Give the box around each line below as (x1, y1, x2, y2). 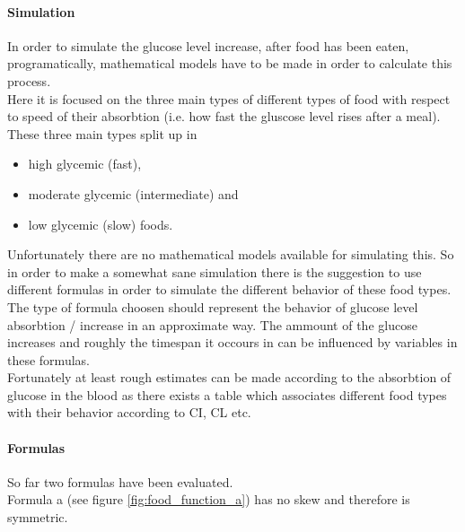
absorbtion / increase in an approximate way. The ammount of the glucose (7, 315, 417, 334)
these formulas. (7, 350, 90, 369)
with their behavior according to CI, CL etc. (7, 403, 251, 422)
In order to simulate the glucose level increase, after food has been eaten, (7, 36, 409, 55)
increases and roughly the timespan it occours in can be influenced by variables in (7, 333, 458, 352)
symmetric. (7, 508, 68, 527)
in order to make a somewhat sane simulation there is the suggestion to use (7, 262, 422, 281)
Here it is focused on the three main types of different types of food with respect (7, 89, 451, 108)
